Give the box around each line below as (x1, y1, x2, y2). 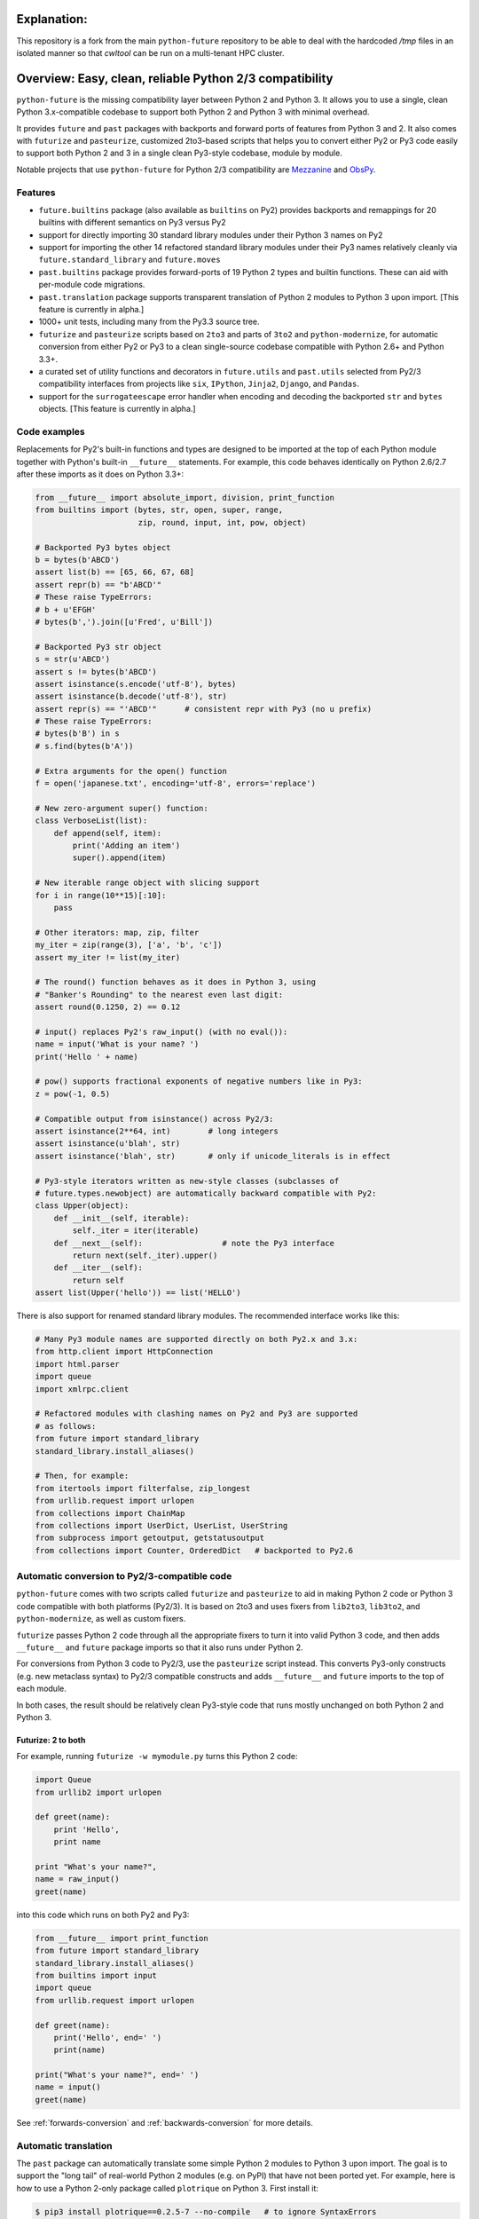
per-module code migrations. (38, 280, 145, 290)
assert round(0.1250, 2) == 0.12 (35, 1002, 181, 1012)
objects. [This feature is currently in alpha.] (38, 404, 196, 415)
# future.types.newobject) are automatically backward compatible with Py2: (35, 1188, 377, 1198)
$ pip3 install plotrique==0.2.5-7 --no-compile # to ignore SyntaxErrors (35, 2207, 377, 2216)
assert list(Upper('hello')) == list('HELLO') (35, 1288, 241, 1298)
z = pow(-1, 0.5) (35, 1088, 111, 1099)
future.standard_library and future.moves (38, 254, 221, 265)
